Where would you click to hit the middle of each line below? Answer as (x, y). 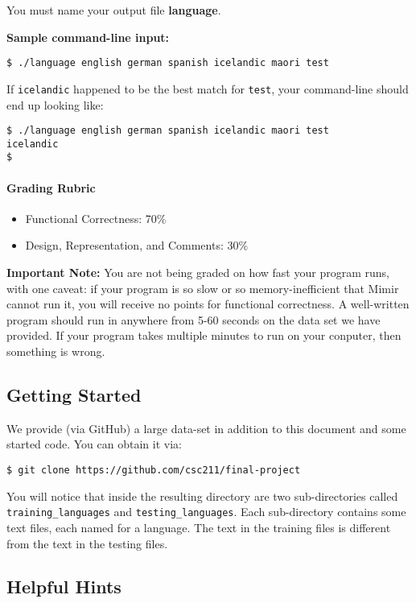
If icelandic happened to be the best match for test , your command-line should (208, 88)
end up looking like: (55, 104)
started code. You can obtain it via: (94, 444)
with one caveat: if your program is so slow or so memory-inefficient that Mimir (203, 288)
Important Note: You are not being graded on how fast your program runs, (198, 273)
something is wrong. (56, 351)
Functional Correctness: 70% (96, 218)
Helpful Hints (64, 586)
